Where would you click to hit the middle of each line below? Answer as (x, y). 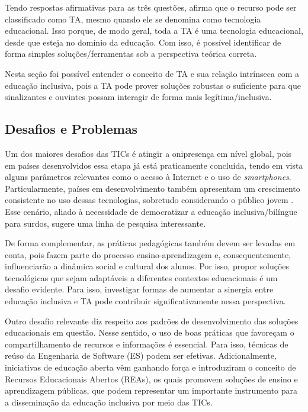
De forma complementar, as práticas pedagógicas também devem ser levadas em (150, 243)
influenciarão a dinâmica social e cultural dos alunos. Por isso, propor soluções (147, 266)
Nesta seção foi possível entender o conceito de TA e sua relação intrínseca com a (152, 73)
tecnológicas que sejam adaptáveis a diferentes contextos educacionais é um (141, 277)
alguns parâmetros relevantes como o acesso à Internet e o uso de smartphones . (148, 177)
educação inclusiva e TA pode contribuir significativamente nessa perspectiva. (145, 301)
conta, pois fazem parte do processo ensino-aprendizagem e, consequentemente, (148, 254)
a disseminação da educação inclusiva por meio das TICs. (109, 402)
